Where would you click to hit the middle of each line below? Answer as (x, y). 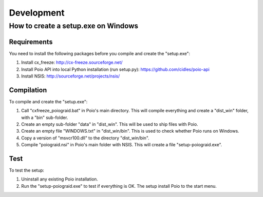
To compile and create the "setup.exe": (48, 101)
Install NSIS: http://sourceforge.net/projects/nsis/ (71, 76)
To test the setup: (27, 170)
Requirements (31, 42)
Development (37, 13)
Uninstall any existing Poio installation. (60, 179)
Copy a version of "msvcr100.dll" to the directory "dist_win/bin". (85, 138)
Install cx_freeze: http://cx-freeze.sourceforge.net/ (72, 62)
